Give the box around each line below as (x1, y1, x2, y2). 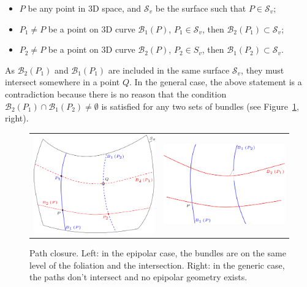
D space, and (92, 2, 142, 14)
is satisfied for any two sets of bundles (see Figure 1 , (101, 99, 299, 112)
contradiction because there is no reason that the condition (5, 87, 227, 100)
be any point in (28, 2, 86, 14)
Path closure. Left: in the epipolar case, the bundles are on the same (29, 247, 286, 259)
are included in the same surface (108, 63, 230, 76)
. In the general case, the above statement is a (129, 75, 302, 88)
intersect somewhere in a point (5, 75, 120, 88)
